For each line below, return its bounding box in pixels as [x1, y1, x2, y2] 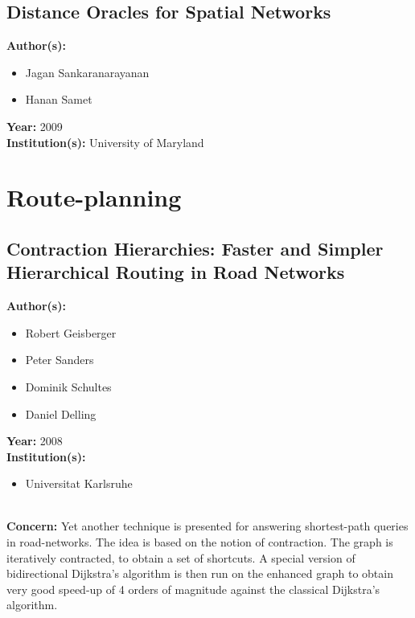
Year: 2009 [6, 117, 63, 134]
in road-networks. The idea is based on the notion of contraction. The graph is [6, 534, 393, 550]
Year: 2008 [6, 432, 63, 449]
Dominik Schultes [25, 378, 112, 395]
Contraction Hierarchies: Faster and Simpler [6, 235, 384, 260]
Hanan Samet [25, 91, 92, 108]
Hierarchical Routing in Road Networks [6, 260, 345, 284]
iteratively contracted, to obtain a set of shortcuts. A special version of [6, 549, 355, 566]
